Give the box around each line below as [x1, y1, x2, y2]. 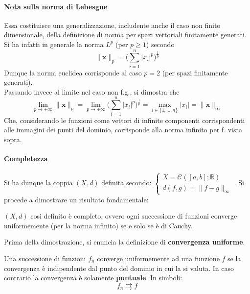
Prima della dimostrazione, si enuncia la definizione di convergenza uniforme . [4, 237, 245, 247]
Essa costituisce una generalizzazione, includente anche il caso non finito [4, 20, 221, 30]
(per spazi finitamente [162, 67, 228, 77]
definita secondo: [101, 177, 152, 188]
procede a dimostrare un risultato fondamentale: [4, 194, 149, 204]
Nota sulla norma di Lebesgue [4, 1, 108, 11]
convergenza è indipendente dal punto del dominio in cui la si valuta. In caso [4, 263, 234, 273]
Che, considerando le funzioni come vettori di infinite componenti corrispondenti [4, 115, 245, 125]
